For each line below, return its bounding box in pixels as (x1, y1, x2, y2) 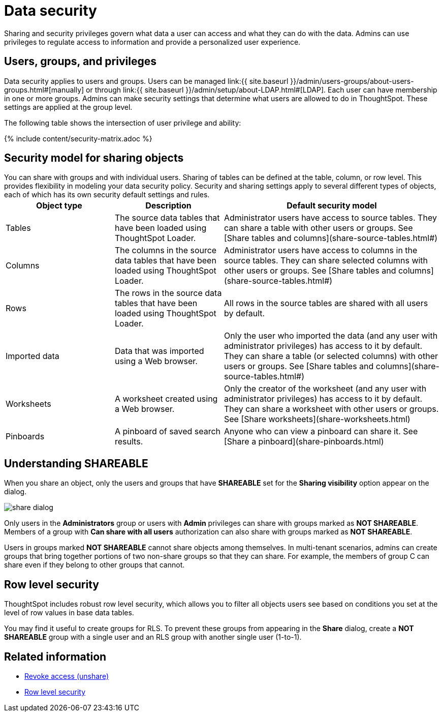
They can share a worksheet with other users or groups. (224, 404, 439, 414)
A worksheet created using (115, 394, 218, 404)
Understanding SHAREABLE (4, 457, 148, 470)
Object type (36, 200, 82, 211)
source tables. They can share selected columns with (224, 255, 428, 266)
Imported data (6, 351, 59, 362)
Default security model (287, 200, 377, 211)
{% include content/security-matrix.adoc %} (4, 134, 152, 143)
